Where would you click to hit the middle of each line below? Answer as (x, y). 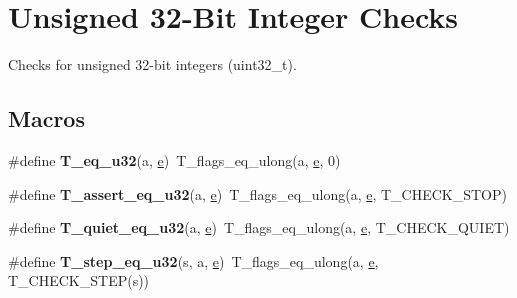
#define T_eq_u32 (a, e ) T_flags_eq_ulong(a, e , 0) (174, 159)
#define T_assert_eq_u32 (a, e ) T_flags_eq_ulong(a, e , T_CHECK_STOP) (257, 193)
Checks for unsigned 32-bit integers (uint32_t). (152, 64)
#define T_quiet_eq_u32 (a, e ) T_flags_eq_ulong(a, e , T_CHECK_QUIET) (259, 227)
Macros (46, 118)
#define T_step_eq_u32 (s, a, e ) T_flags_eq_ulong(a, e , (193, 260)
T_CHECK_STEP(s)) (79, 280)
